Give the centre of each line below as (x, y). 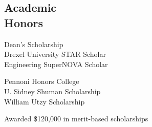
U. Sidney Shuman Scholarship (52, 91)
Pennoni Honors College (42, 81)
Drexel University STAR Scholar (55, 54)
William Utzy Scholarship (45, 101)
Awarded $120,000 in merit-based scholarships (76, 119)
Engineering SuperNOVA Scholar (56, 64)
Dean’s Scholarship (34, 44)
